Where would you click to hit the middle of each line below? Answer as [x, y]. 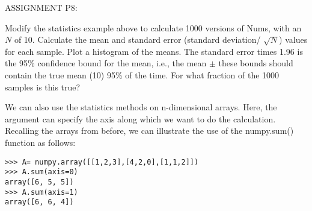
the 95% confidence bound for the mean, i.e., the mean [106, 63]
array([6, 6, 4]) [39, 202]
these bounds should [256, 63]
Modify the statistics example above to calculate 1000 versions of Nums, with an [153, 27]
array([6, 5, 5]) [39, 182]
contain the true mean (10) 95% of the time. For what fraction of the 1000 [142, 74]
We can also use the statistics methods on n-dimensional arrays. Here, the [141, 107]
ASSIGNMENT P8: [41, 7]
